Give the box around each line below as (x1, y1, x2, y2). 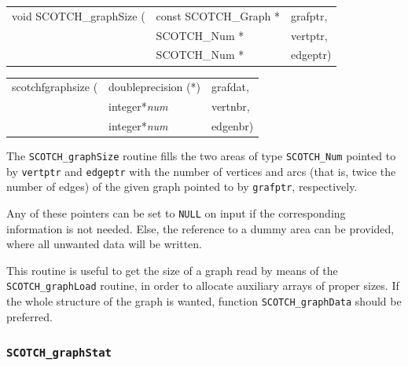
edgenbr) (211, 117, 254, 134)
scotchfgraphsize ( (12, 79, 98, 95)
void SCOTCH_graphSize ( (12, 7, 145, 24)
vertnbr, (211, 98, 250, 115)
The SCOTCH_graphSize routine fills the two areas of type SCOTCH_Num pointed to (6, 148, 396, 164)
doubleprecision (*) (108, 79, 200, 95)
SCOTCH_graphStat (6, 346, 112, 360)
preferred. (6, 308, 53, 324)
